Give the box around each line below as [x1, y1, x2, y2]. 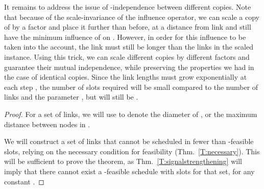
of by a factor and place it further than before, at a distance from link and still [4, 21, 251, 32]
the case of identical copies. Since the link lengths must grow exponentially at [4, 72, 247, 82]
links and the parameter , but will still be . [4, 91, 138, 102]
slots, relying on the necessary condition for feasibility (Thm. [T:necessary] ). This [4, 146, 260, 156]
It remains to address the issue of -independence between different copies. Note [4, 2, 251, 12]
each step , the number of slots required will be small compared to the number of [4, 81, 258, 92]
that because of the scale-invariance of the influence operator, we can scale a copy [4, 11, 260, 22]
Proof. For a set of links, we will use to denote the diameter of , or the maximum [4, 108, 257, 119]
